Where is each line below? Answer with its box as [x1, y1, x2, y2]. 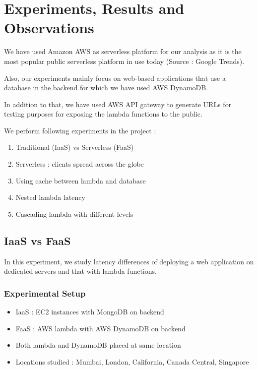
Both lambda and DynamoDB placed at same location [15, 340, 181, 350]
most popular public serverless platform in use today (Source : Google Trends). [4, 56, 245, 66]
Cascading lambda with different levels [15, 208, 133, 219]
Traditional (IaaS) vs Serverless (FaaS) [15, 142, 134, 152]
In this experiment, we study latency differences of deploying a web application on [4, 256, 254, 266]
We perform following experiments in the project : [4, 125, 156, 135]
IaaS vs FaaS [4, 233, 71, 248]
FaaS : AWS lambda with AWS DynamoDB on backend [15, 323, 186, 333]
